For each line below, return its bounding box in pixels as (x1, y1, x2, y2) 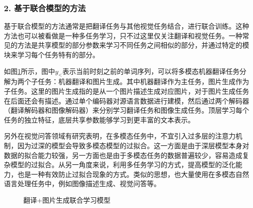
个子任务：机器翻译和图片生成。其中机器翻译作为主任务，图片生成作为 (24, 76, 249, 87)
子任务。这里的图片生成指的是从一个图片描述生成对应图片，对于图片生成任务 (4, 86, 249, 96)
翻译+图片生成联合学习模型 (23, 194, 110, 205)
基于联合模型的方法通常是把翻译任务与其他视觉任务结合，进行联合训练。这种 (4, 21, 249, 31)
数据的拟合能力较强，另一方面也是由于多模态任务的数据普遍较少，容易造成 (4, 150, 242, 160)
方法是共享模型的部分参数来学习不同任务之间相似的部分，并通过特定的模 (17, 40, 249, 50)
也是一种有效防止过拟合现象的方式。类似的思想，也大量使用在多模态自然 (17, 169, 249, 179)
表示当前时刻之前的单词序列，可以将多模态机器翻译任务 (62, 66, 240, 76)
